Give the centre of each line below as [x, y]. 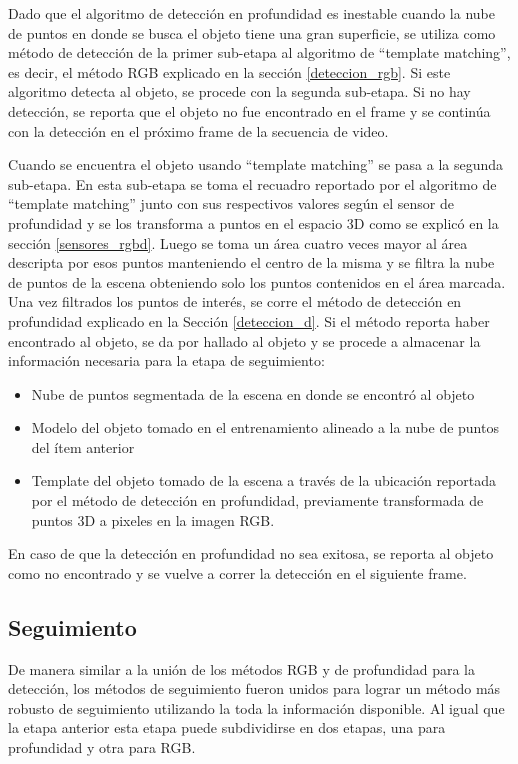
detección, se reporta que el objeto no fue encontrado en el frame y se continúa [249, 110]
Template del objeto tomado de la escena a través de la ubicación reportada [263, 480]
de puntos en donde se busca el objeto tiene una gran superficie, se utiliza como [252, 32]
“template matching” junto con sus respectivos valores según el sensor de [231, 203]
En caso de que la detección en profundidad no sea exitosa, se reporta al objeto [251, 553]
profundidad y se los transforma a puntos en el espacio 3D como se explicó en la [253, 222]
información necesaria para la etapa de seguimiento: [166, 360]
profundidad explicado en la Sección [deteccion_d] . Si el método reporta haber [249, 320]
